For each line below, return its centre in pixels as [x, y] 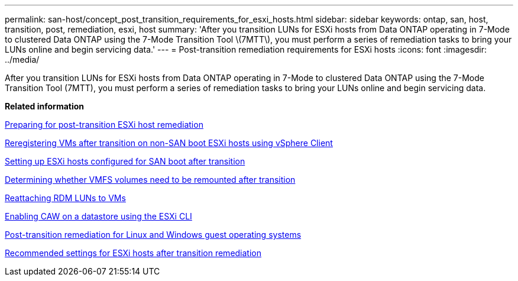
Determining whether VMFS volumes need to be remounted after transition [150, 180]
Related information [45, 106]
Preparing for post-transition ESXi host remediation [104, 125]
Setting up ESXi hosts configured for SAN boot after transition [125, 161]
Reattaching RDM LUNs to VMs [65, 198]
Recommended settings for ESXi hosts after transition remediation [133, 253]
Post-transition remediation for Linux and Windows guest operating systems [153, 235]
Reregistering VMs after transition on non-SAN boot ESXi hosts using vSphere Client [169, 143]
